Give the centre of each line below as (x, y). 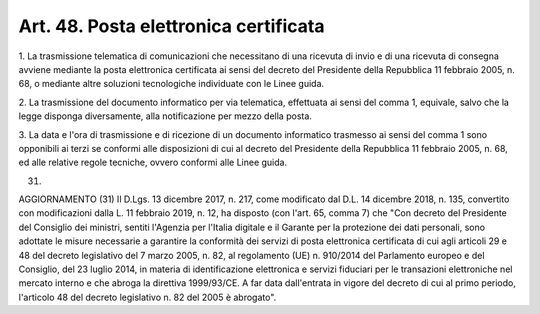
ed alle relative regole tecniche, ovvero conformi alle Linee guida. (153, 162)
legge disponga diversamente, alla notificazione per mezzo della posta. (165, 116)
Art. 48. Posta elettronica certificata (171, 26)
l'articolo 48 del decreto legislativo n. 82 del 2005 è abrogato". (147, 297)
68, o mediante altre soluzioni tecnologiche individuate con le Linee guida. (171, 84)
